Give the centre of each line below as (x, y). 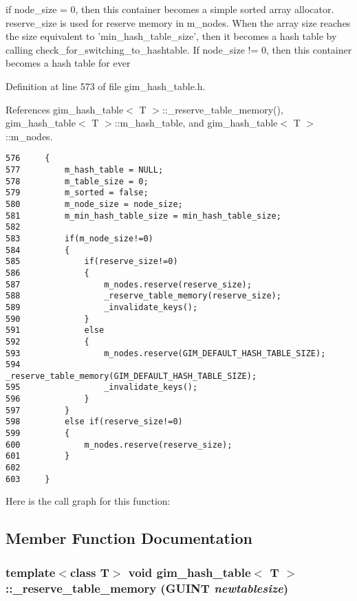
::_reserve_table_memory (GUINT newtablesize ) (147, 588)
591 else (55, 330)
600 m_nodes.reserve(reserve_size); (119, 445)
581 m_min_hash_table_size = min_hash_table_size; (143, 216)
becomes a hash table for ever (68, 63)
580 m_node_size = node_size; (94, 204)
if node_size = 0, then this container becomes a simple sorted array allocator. (170, 9)
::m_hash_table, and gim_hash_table (196, 123)
